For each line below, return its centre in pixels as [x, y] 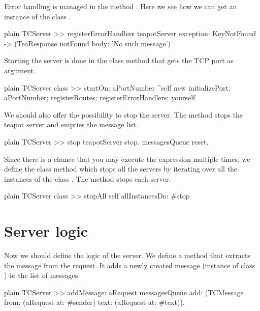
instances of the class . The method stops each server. [88, 178]
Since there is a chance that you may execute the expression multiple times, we [127, 159]
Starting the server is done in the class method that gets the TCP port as [119, 60]
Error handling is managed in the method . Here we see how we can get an [121, 6]
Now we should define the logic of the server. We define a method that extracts [127, 255]
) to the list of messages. [42, 275]
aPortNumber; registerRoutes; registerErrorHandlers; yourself [100, 97]
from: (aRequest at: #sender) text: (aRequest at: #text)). [94, 302]
